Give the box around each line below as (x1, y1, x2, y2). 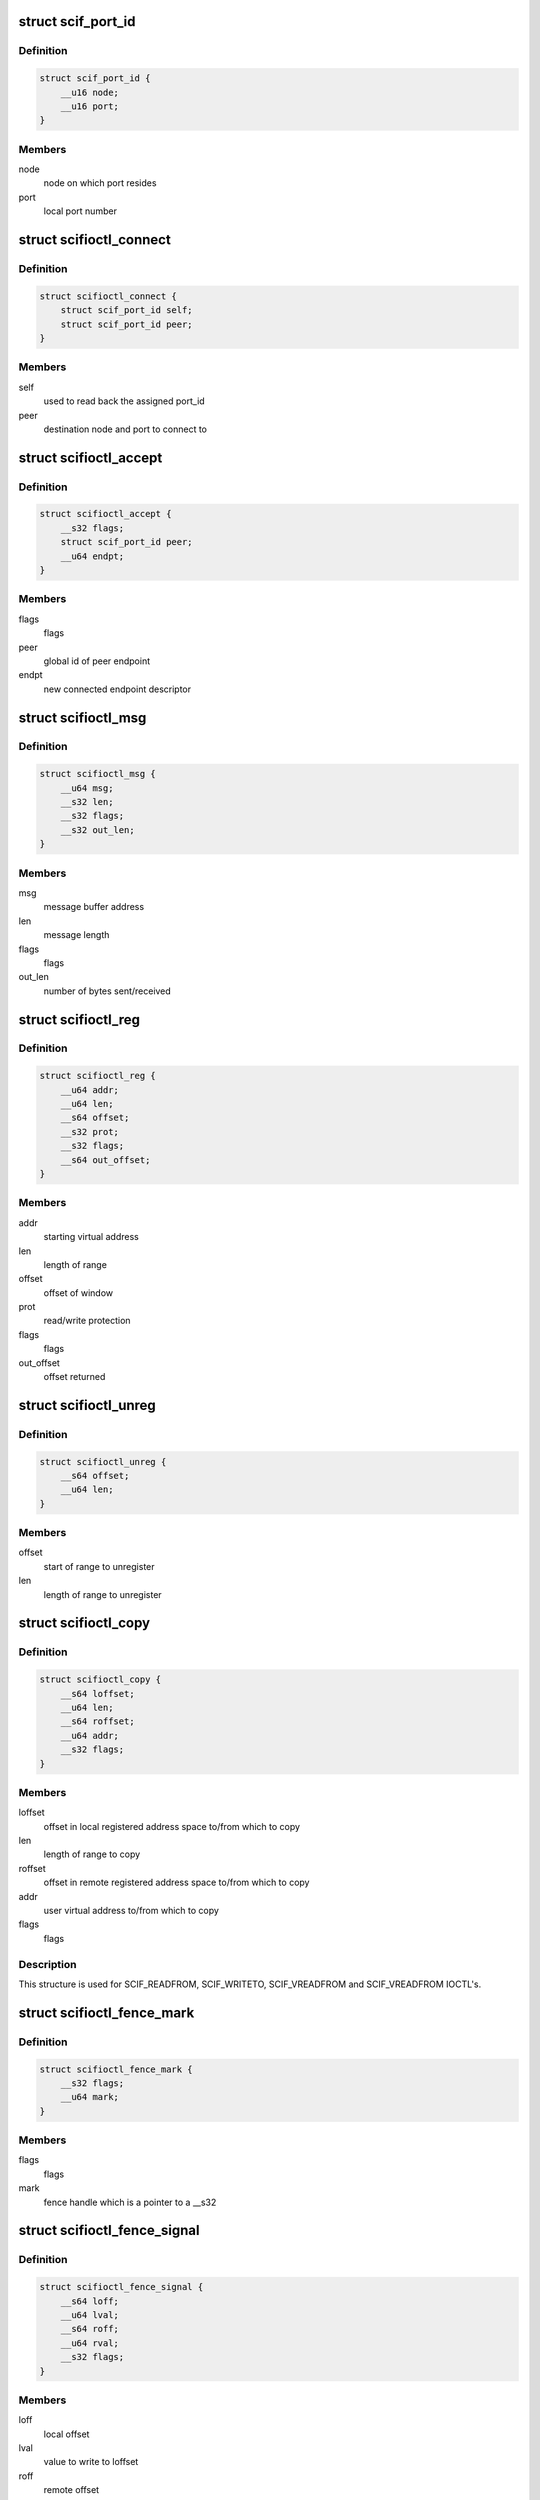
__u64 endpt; (60, 550, 125, 562)
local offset (43, 2428, 90, 2440)
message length (43, 929, 110, 941)
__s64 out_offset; (60, 1154, 151, 1165)
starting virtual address (43, 1231, 139, 1243)
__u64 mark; (60, 2091, 120, 2103)
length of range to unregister (43, 1588, 162, 1600)
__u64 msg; (60, 782, 114, 794)
